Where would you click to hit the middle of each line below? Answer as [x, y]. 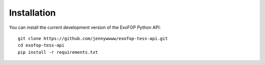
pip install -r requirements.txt [58, 52]
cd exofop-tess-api [41, 45]
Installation [32, 13]
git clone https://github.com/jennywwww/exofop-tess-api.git [93, 38]
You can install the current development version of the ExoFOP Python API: [85, 27]
